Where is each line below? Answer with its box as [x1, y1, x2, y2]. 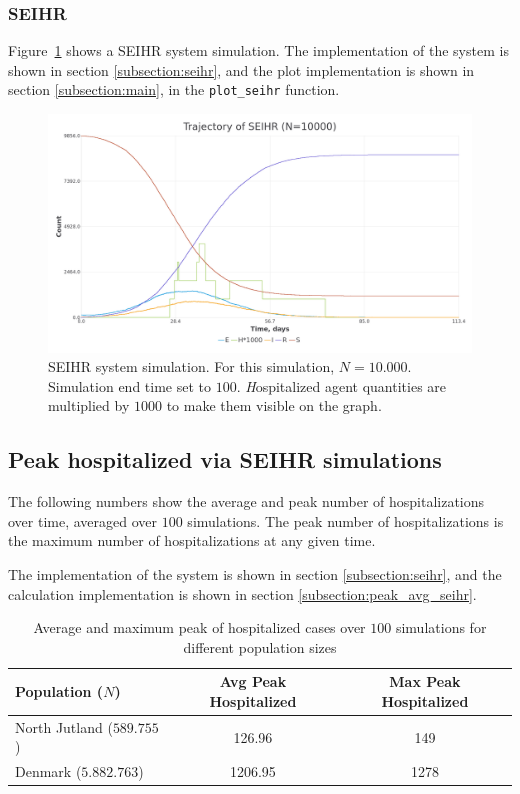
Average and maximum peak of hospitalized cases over [33, 617, 366, 638]
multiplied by [48, 395, 130, 416]
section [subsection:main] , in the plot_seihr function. [8, 79, 340, 100]
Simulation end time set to [48, 375, 212, 396]
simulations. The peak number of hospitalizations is [187, 510, 504, 531]
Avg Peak [219, 671, 287, 692]
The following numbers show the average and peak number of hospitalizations [8, 491, 485, 512]
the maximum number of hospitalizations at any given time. [8, 530, 376, 551]
